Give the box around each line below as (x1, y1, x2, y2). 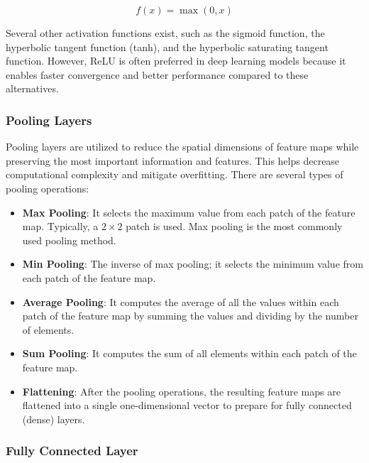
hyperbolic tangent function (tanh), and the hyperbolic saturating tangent (6, 39, 329, 54)
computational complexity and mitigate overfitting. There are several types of (6, 167, 343, 182)
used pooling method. (22, 232, 116, 247)
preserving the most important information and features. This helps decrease (6, 153, 340, 168)
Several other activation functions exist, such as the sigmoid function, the (6, 26, 325, 40)
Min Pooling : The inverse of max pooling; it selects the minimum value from (22, 256, 363, 271)
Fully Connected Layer (6, 442, 138, 459)
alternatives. (6, 81, 59, 96)
